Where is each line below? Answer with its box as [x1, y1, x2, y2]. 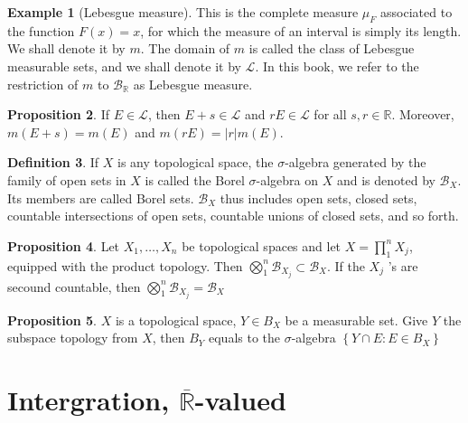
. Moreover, [391, 105, 454, 124]
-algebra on [256, 170, 319, 189]
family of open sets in [7, 170, 126, 189]
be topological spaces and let [182, 236, 342, 255]
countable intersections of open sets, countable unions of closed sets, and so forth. [7, 206, 459, 225]
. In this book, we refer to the [255, 56, 419, 75]
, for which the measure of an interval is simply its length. [140, 21, 462, 40]
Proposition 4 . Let [7, 236, 120, 255]
